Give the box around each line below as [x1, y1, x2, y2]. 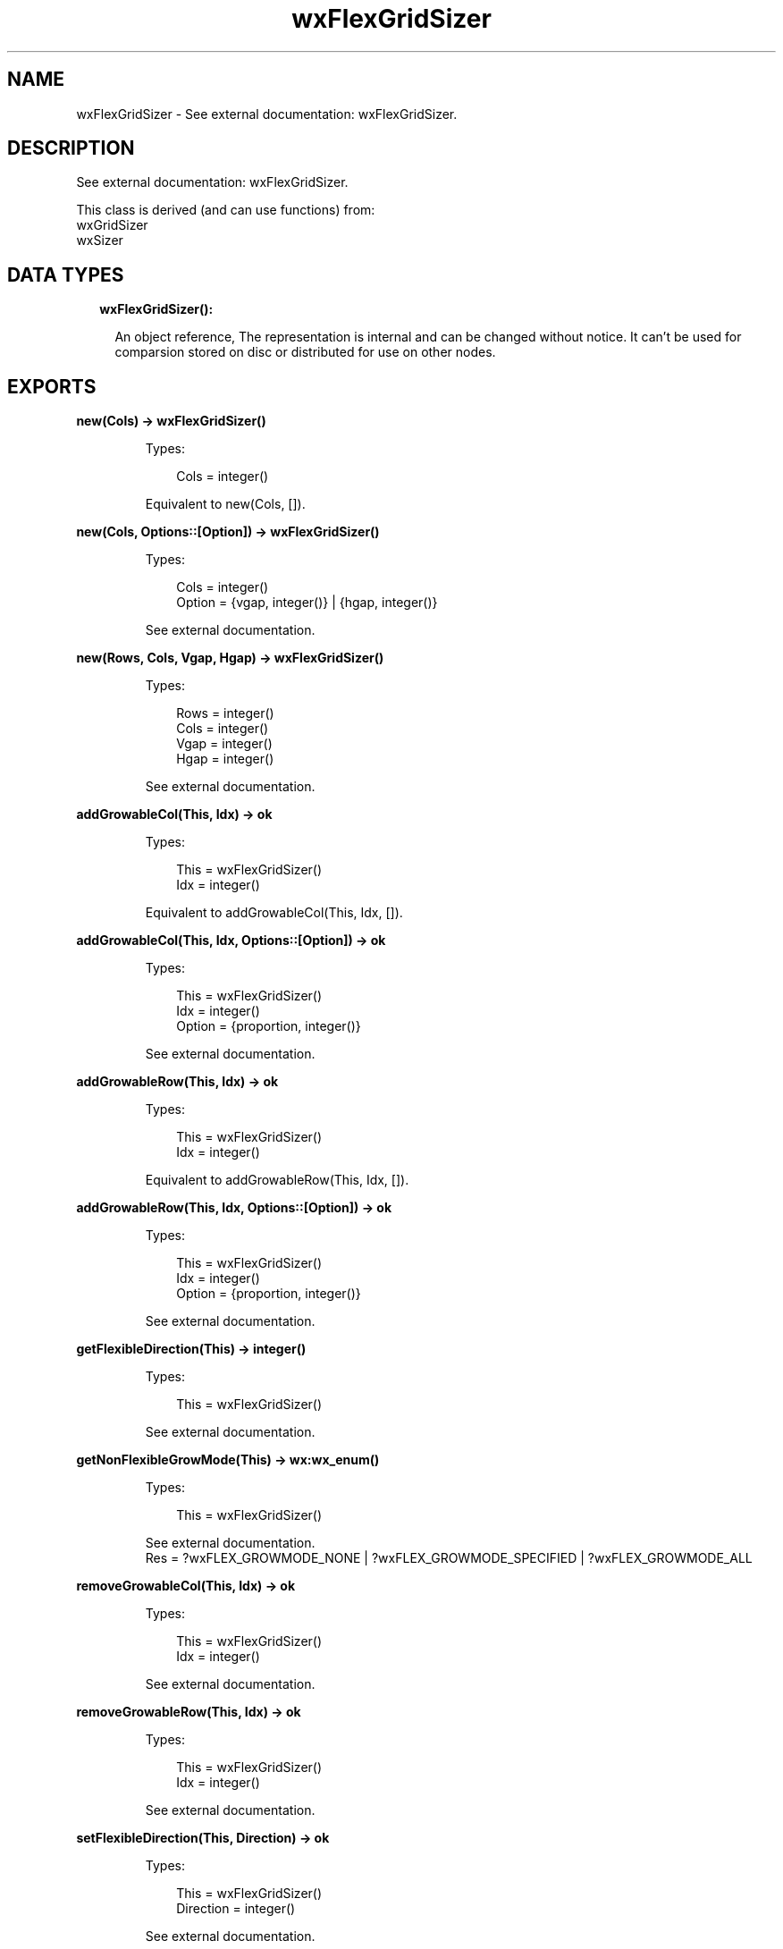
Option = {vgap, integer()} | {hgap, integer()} [176, 595, 438, 611]
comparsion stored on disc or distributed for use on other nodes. [114, 344, 496, 360]
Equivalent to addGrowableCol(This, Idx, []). [145, 905, 403, 921]
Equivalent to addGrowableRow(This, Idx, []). [145, 1172, 409, 1188]
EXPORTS [7, 375, 97, 398]
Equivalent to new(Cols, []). [145, 496, 306, 512]
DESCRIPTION [7, 137, 135, 160]
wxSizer [76, 232, 123, 249]
